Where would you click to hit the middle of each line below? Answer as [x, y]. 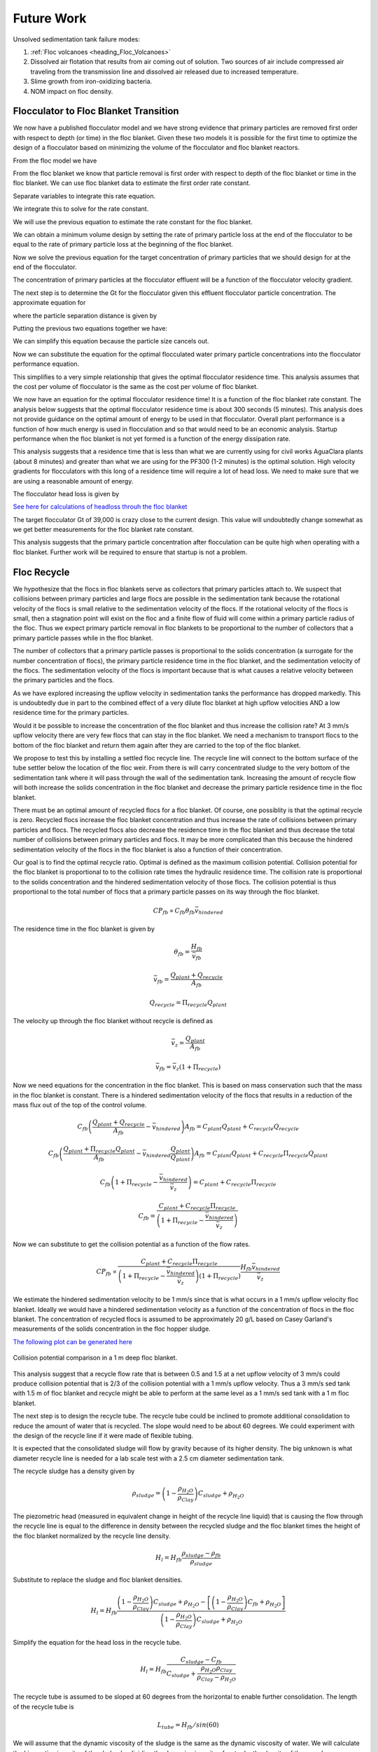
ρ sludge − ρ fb [201, 1554]
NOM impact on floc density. [72, 91]
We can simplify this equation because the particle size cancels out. [111, 341]
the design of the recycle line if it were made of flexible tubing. [103, 1435]
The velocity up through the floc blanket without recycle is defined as [113, 1021]
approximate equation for [49, 303]
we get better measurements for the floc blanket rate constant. [103, 530]
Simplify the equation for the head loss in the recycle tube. [97, 1643]
